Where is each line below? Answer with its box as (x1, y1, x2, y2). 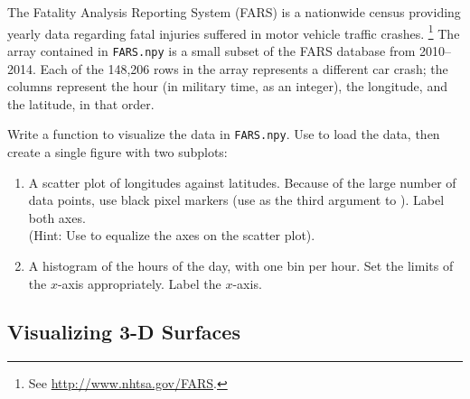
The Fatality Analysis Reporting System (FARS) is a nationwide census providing (7, 3, 461, 21)
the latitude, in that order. (7, 94, 155, 113)
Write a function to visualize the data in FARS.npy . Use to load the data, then (7, 125, 440, 144)
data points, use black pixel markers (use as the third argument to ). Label (28, 190, 445, 209)
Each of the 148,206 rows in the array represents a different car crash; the (40, 59, 448, 78)
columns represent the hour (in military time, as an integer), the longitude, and (7, 77, 447, 96)
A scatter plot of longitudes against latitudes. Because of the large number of (28, 172, 456, 191)
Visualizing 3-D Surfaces (7, 318, 240, 346)
